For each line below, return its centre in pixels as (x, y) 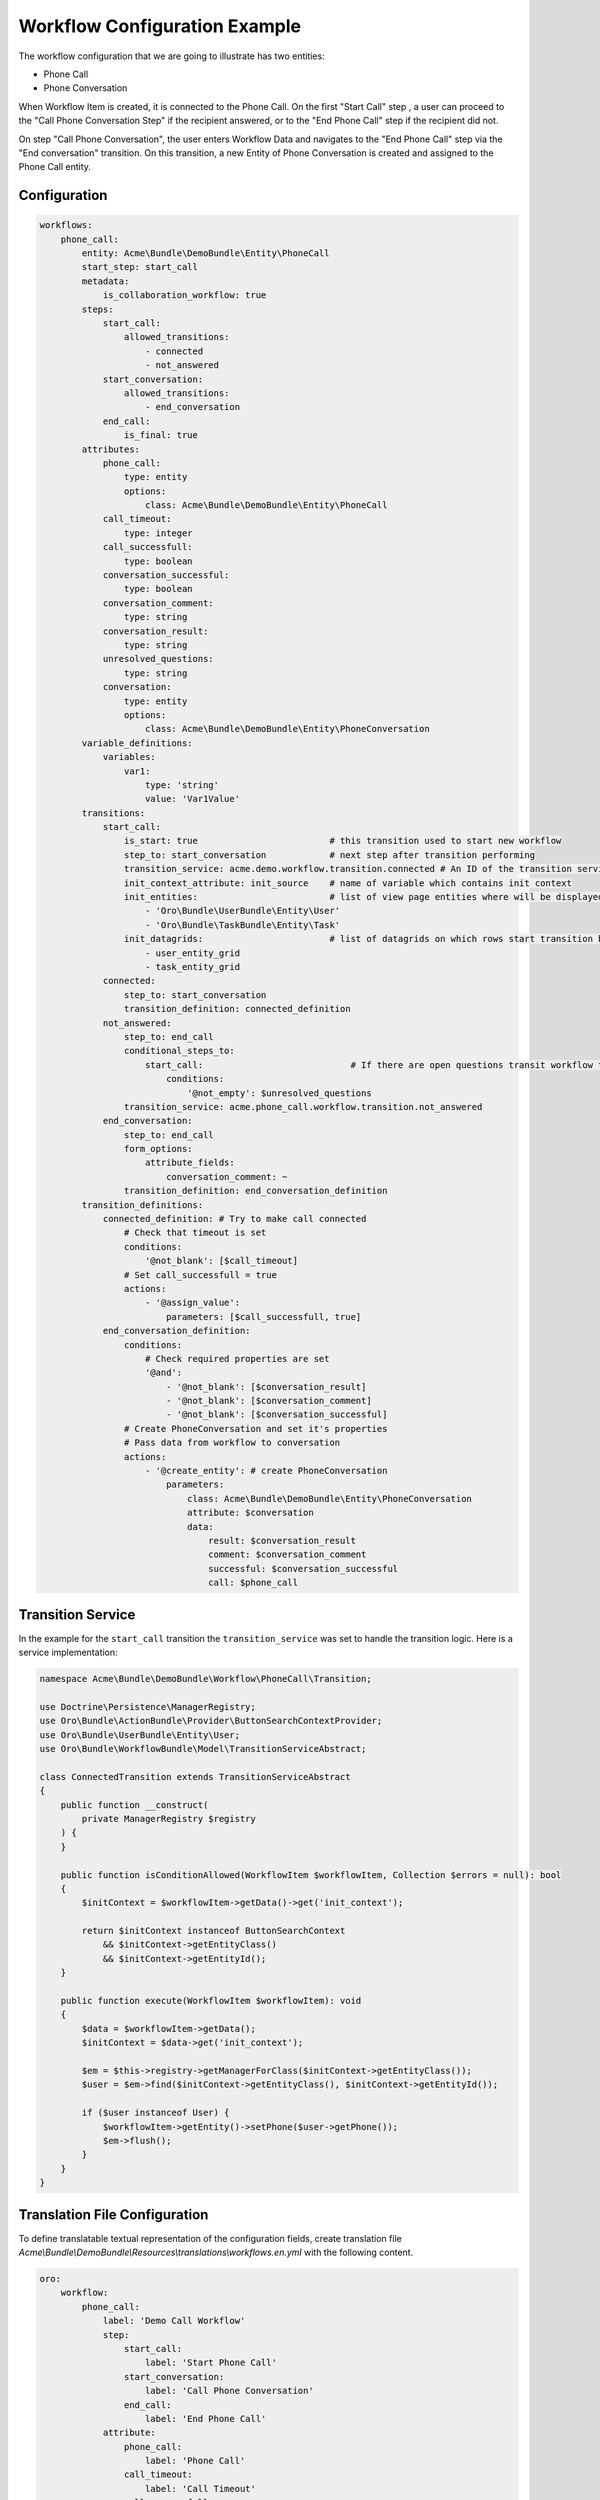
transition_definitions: (142, 1204)
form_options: (158, 1149)
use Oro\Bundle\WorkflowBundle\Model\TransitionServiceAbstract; (203, 1748)
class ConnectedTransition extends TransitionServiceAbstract (195, 1776)
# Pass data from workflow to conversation (232, 1443)
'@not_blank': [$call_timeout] (222, 1261)
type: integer (158, 533)
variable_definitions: (137, 743)
